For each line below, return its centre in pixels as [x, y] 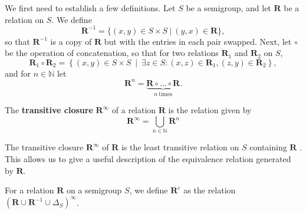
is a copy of [71, 41]
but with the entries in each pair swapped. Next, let [198, 41]
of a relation [134, 110]
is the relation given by [210, 110]
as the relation [210, 190]
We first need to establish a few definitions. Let [90, 8]
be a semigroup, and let [228, 8]
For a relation [29, 190]
